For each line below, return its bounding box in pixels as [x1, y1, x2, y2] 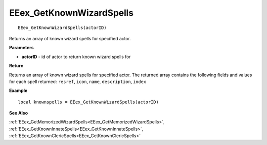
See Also [9, 110, 28, 116]
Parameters [9, 45, 34, 51]
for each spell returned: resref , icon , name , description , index [9, 79, 146, 85]
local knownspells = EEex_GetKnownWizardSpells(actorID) [18, 99, 159, 105]
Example [9, 87, 28, 93]
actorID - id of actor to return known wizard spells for [21, 54, 131, 59]
